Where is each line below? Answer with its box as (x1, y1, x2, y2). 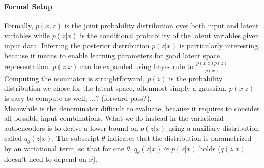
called (4, 132, 22, 143)
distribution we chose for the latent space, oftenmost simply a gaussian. (4, 83, 227, 93)
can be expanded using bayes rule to (80, 61, 194, 72)
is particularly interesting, (179, 40, 260, 50)
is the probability (169, 73, 223, 83)
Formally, (4, 20, 34, 30)
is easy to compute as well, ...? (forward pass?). (4, 92, 152, 103)
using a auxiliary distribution (168, 122, 259, 133)
